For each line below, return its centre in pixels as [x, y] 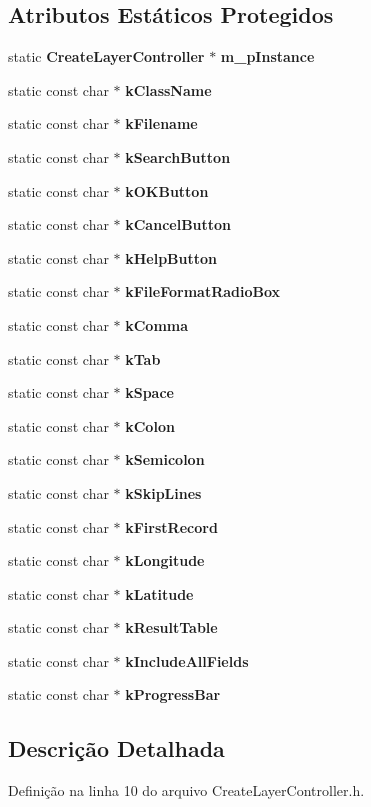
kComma [157, 324]
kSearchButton [178, 156]
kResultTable [171, 627]
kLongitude [165, 560]
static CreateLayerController [106, 56]
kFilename [161, 123]
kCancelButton [178, 224]
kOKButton [167, 190]
